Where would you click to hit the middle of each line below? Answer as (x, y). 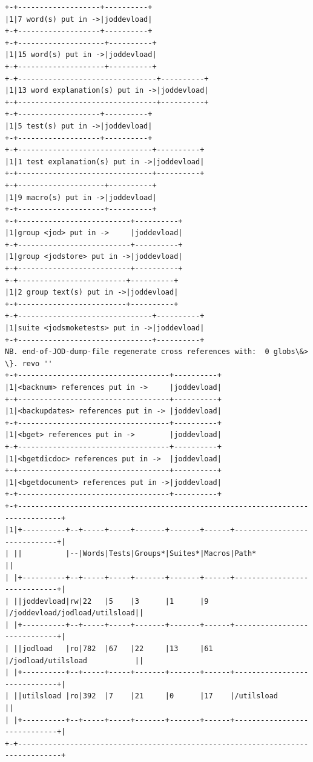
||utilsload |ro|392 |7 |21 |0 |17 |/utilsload (146, 696)
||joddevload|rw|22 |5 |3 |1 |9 (111, 601)
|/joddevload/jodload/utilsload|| (74, 613)
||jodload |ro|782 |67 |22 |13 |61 (113, 649)
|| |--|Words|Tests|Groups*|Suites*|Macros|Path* (135, 554)
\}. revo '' (29, 363)
